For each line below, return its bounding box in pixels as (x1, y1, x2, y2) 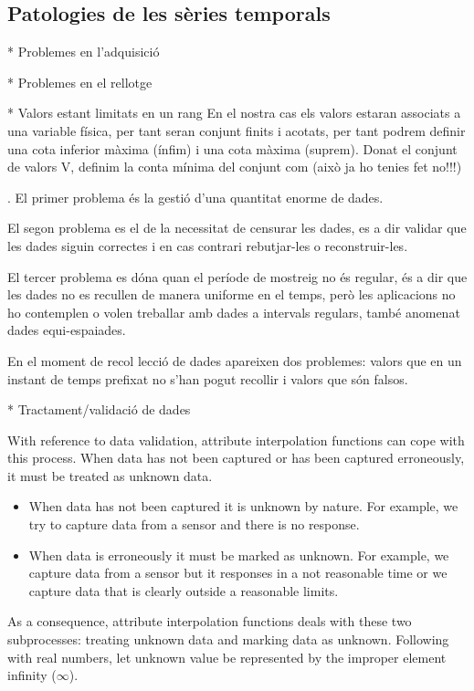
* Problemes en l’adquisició (7, 42, 160, 61)
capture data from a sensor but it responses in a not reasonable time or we (28, 563, 448, 582)
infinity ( (7, 665, 57, 685)
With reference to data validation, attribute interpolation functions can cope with (7, 430, 465, 449)
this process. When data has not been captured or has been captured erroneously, (7, 448, 465, 467)
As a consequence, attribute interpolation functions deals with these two (7, 612, 412, 631)
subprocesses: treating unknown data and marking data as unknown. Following (7, 630, 449, 649)
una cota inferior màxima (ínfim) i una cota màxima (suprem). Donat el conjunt (7, 139, 458, 158)
